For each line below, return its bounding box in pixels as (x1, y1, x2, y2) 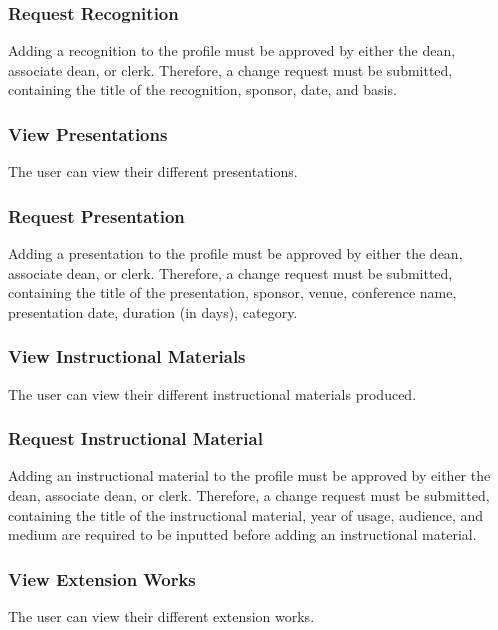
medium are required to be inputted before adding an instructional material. (8, 524, 477, 545)
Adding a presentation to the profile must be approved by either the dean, (8, 243, 463, 264)
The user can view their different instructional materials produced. (8, 383, 417, 404)
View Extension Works (8, 566, 196, 591)
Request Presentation (8, 203, 185, 228)
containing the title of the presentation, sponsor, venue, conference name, (8, 282, 457, 303)
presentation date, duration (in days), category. (8, 301, 298, 322)
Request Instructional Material (8, 426, 263, 451)
